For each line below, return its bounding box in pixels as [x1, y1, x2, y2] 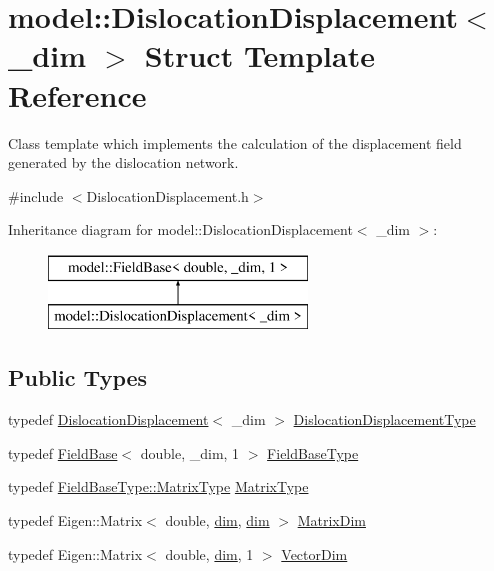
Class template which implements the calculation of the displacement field [8, 132, 462, 153]
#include [8, 185, 64, 206]
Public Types [8, 362, 148, 393]
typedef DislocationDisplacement [8, 409, 209, 430]
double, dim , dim [165, 510, 270, 531]
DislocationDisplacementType [293, 409, 476, 430]
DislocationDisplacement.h [86, 185, 249, 206]
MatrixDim [297, 510, 366, 531]
